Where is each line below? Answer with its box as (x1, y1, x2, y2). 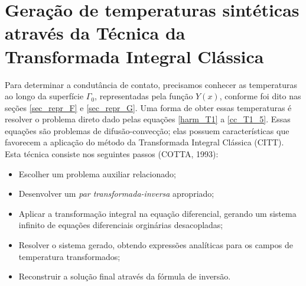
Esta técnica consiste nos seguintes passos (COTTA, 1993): (5, 148, 219, 160)
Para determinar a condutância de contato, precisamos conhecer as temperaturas (5, 78, 298, 90)
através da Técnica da (5, 21, 185, 45)
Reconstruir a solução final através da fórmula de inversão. (18, 270, 231, 282)
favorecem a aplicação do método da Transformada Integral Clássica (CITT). (5, 136, 284, 148)
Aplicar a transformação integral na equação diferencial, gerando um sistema (18, 207, 297, 219)
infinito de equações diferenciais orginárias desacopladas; (18, 219, 223, 231)
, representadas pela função (95, 90, 193, 102)
